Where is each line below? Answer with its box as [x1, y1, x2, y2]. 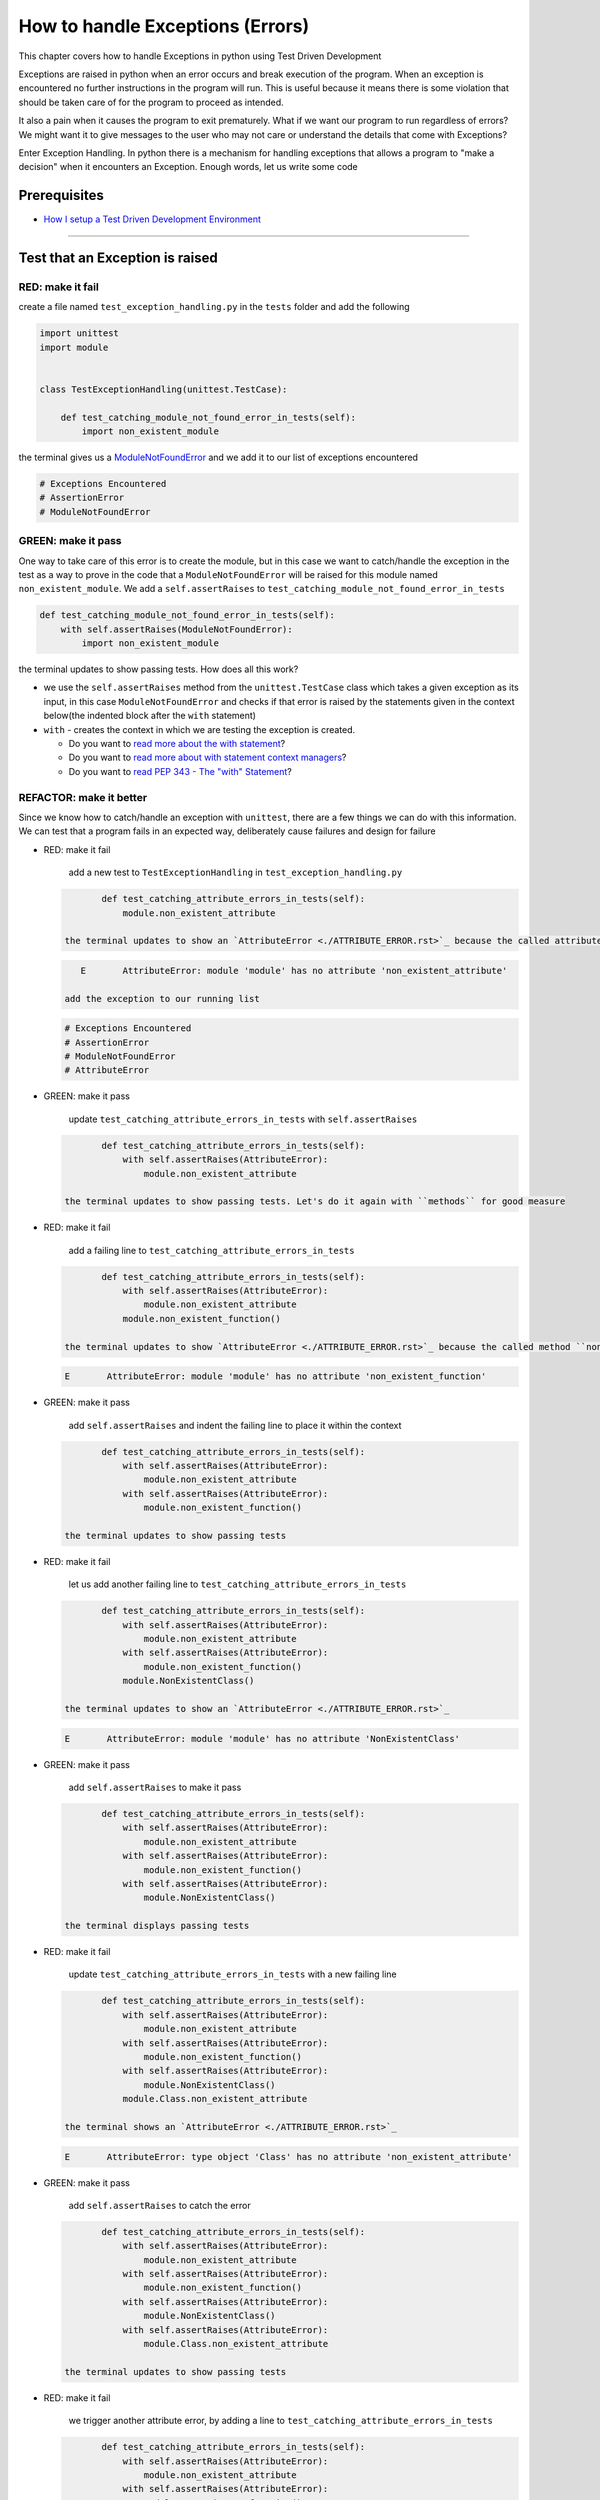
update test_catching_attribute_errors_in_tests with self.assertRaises [68, 1113, 418, 1125]
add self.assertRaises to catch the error [68, 2199, 251, 2211]
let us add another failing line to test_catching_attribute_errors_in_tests [68, 1578, 407, 1590]
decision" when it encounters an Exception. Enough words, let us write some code [18, 161, 359, 173]
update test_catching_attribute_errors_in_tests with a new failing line [68, 1968, 397, 1980]
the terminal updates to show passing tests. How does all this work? [18, 663, 299, 675]
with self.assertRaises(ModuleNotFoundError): [60, 623, 294, 635]
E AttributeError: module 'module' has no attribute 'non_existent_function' [64, 1371, 487, 1382]
